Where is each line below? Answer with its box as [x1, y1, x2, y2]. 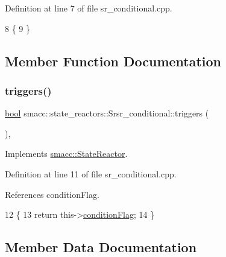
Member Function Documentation [5, 51, 222, 70]
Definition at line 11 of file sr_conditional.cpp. [5, 167, 177, 180]
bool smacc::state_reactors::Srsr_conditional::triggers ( [5, 107, 209, 119]
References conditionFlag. [5, 188, 99, 200]
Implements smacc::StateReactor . [5, 147, 128, 160]
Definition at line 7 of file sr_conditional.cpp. [5, 2, 172, 14]
